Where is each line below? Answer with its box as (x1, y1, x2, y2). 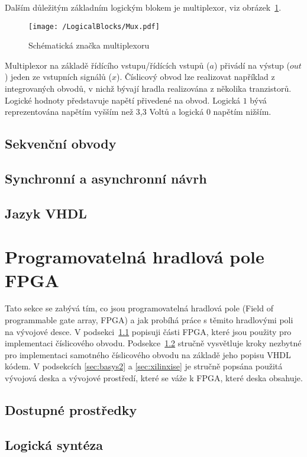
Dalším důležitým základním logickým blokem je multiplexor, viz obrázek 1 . (5, 1, 282, 13)
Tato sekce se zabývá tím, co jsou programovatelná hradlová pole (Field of (5, 302, 273, 314)
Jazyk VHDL (5, 204, 87, 222)
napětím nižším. (213, 105, 272, 118)
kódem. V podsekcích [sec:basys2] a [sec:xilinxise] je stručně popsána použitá (5, 360, 283, 372)
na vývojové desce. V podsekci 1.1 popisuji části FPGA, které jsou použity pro (5, 325, 292, 337)
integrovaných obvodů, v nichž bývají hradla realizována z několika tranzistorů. (5, 82, 292, 95)
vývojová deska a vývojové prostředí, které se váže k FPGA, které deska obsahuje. (5, 372, 303, 384)
